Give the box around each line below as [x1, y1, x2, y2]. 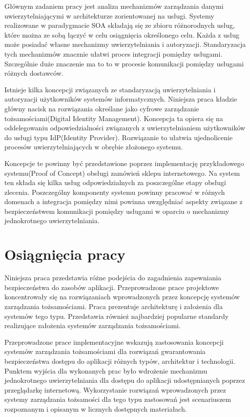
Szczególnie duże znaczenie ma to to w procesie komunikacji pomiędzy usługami [4, 58, 244, 68]
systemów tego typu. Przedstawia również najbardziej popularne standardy [4, 311, 229, 321]
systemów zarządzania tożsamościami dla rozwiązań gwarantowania [4, 346, 206, 356]
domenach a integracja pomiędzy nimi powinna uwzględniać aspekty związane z [4, 196, 243, 207]
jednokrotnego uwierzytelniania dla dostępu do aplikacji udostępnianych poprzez [4, 375, 245, 385]
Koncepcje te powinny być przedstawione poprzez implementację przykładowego [4, 158, 244, 168]
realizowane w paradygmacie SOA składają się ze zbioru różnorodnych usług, [4, 20, 235, 30]
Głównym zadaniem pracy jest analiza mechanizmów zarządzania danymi [4, 1, 224, 11]
